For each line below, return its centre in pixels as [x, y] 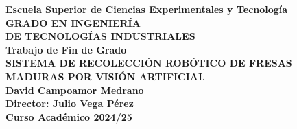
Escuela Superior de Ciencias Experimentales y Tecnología [147, 9]
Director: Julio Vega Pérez [70, 103]
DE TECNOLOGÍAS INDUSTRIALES [100, 36]
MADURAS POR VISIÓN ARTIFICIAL [105, 76]
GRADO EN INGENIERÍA [73, 22]
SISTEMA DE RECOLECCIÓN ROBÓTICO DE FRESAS [149, 63]
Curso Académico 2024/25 [69, 116]
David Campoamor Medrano [75, 90]
